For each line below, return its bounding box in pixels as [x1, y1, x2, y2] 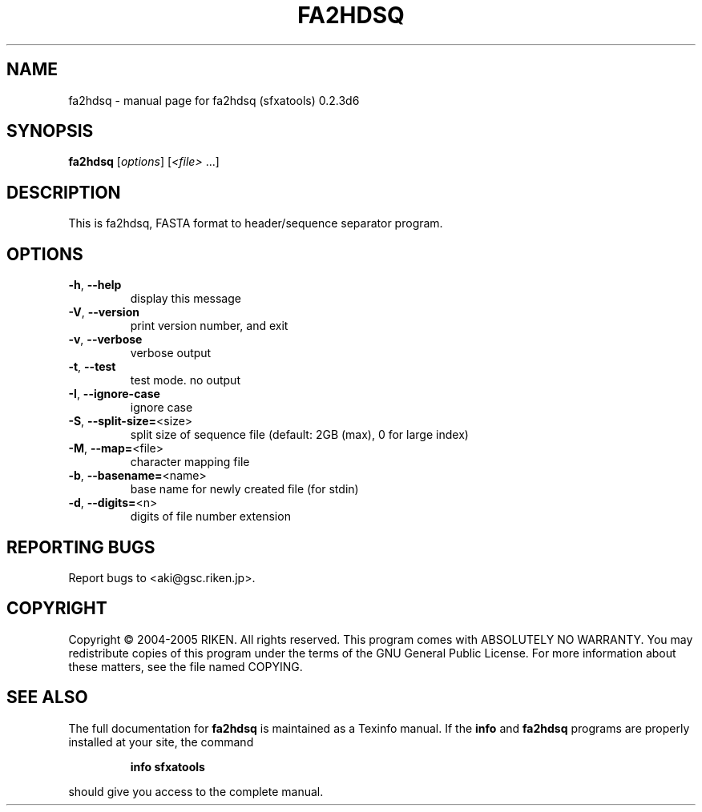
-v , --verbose [68, 332, 143, 347]
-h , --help [68, 278, 122, 292]
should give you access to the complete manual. [68, 784, 324, 798]
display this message [130, 291, 241, 306]
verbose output [130, 346, 212, 360]
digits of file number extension [130, 509, 291, 524]
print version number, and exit [130, 319, 288, 333]
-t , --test [68, 360, 116, 374]
